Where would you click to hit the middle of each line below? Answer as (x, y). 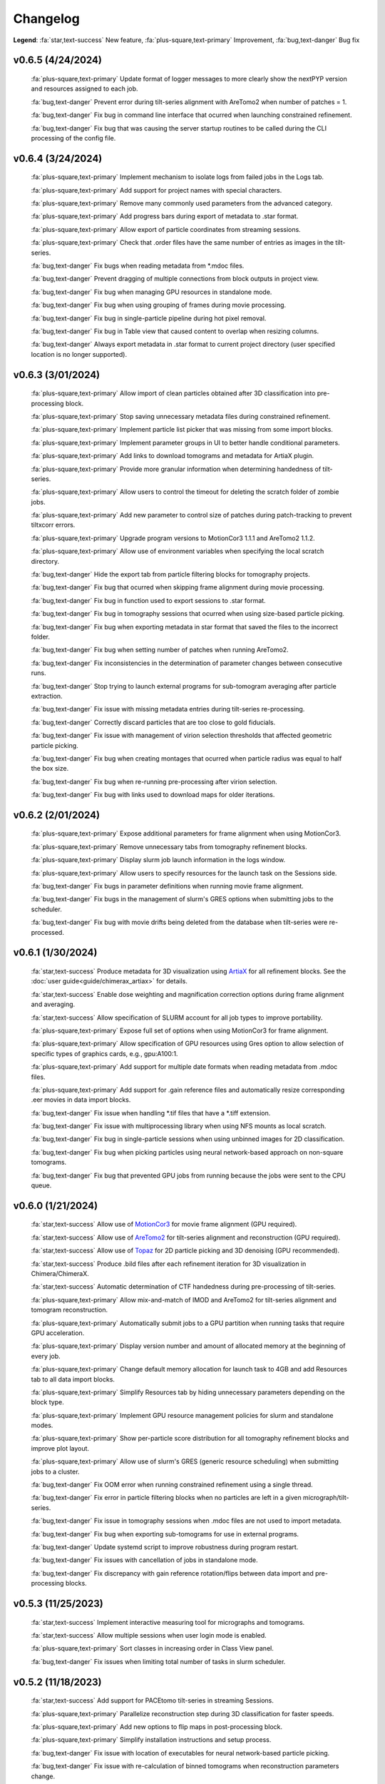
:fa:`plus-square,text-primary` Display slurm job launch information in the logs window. (158, 860)
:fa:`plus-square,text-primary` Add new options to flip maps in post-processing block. (157, 1726)
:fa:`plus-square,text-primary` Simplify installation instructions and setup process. (151, 1740)
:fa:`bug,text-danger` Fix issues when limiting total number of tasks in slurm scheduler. (158, 1661)
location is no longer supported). (79, 354)
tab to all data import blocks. (73, 1379)
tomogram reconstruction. (70, 1310)
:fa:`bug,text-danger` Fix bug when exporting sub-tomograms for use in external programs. (165, 1534)
